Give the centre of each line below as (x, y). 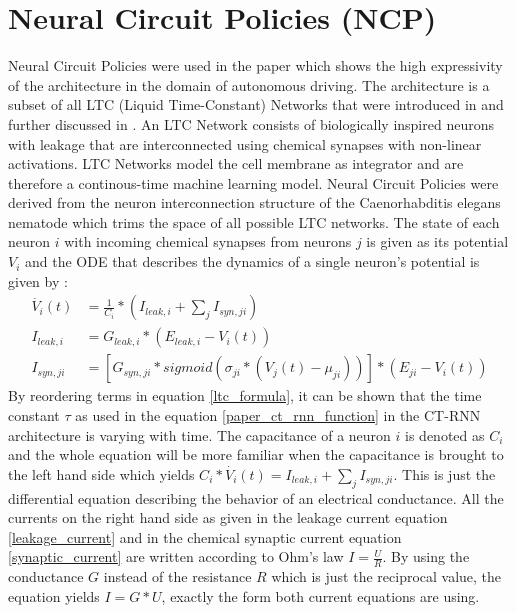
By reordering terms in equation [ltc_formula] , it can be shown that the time (245, 395)
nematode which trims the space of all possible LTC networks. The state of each (254, 221)
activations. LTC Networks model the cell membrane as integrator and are (236, 163)
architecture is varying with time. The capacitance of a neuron (199, 434)
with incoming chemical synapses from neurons (208, 241)
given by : (38, 280)
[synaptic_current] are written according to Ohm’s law (176, 556)
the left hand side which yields (101, 473)
